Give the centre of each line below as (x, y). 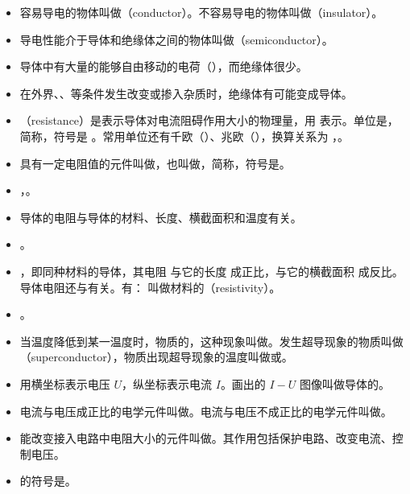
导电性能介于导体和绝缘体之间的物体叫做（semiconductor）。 (176, 39)
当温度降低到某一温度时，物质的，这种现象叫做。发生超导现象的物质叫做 (211, 341)
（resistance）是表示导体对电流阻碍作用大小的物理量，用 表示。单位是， (209, 120)
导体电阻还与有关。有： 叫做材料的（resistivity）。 (150, 287)
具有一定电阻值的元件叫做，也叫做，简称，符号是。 (155, 163)
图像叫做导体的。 (345, 383)
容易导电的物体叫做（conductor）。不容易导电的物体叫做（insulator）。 (201, 12)
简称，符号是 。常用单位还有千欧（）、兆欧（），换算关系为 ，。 (184, 136)
